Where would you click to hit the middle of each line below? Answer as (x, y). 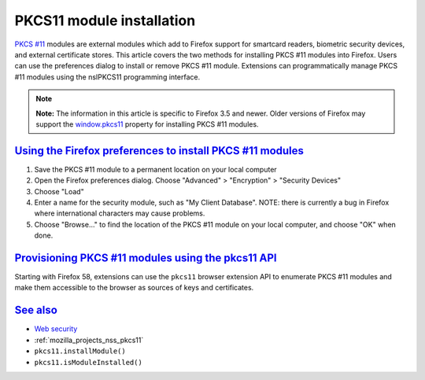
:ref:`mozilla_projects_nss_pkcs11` (89, 340)
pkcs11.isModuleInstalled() (89, 362)
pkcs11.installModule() (80, 351)
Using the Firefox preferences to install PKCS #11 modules (159, 151)
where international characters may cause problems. (120, 213)
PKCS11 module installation (105, 20)
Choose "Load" (59, 191)
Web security (56, 329)
